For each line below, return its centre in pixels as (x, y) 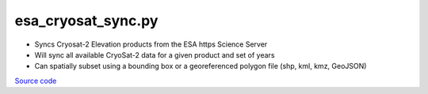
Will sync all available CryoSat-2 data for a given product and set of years (155, 55)
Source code (36, 81)
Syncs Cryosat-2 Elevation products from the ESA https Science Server (151, 44)
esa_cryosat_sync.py (86, 21)
